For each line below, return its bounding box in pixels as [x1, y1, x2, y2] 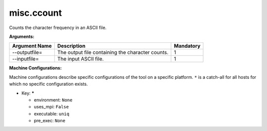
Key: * [21, 90, 35, 96]
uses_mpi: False [34, 104, 69, 110]
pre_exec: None [34, 118, 66, 124]
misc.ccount [9, 7, 62, 18]
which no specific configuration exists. [9, 81, 88, 87]
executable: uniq [34, 111, 69, 117]
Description [57, 42, 86, 49]
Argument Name [12, 42, 52, 49]
